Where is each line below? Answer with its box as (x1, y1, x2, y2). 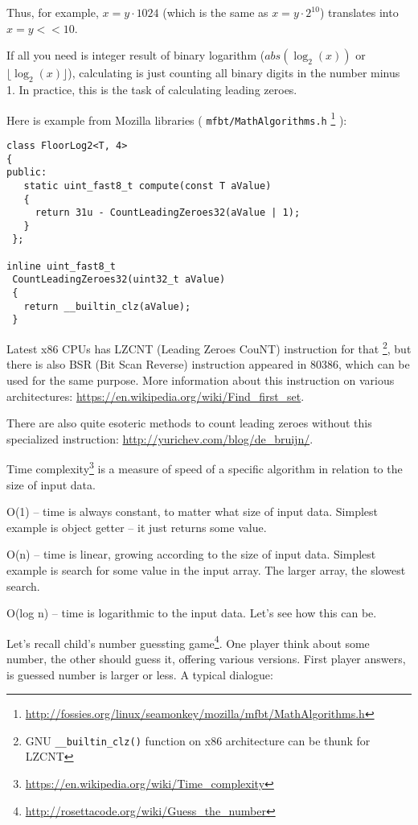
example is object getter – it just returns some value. (6, 518, 267, 535)
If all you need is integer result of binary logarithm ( (6, 47, 265, 64)
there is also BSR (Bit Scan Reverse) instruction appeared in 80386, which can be (6, 356, 410, 373)
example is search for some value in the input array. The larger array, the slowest (6, 561, 406, 578)
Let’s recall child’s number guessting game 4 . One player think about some (6, 632, 370, 651)
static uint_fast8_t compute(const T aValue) (23, 179, 272, 192)
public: (6, 167, 47, 179)
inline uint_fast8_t (6, 260, 117, 272)
